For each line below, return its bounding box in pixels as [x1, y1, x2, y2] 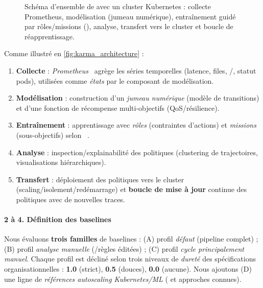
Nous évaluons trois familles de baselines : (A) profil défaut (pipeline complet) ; [4, 233, 258, 244]
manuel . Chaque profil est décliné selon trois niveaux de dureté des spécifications [4, 253, 256, 264]
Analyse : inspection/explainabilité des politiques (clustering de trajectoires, [16, 147, 258, 157]
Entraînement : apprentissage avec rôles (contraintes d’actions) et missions [16, 119, 256, 130]
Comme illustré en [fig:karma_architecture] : [4, 48, 144, 59]
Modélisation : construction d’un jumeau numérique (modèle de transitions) [16, 92, 259, 103]
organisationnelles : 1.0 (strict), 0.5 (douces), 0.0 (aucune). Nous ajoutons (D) [4, 263, 252, 274]
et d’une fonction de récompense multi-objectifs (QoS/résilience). [16, 102, 220, 113]
